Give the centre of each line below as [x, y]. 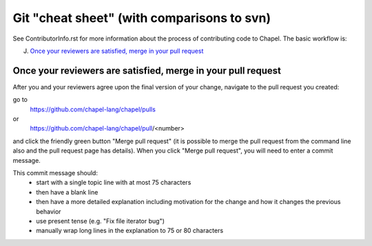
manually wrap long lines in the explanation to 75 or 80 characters [130, 231]
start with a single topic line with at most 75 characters [114, 183]
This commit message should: [55, 172]
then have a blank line [67, 192]
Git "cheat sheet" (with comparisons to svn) [142, 18]
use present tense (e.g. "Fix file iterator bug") [101, 221]
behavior [49, 211]
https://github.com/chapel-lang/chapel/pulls [93, 109]
